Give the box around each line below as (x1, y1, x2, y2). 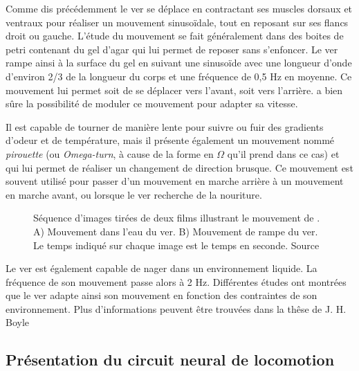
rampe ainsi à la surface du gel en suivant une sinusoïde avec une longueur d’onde (6, 55, 352, 70)
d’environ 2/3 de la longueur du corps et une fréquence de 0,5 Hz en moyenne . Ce (6, 69, 352, 83)
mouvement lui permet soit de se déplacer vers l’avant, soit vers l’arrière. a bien (6, 82, 343, 97)
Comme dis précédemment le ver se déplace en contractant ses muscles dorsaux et (6, 1, 353, 15)
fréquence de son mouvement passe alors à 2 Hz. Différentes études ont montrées (6, 274, 347, 289)
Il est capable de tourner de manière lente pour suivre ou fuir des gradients (6, 119, 324, 134)
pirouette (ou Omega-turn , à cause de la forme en (6, 146, 214, 161)
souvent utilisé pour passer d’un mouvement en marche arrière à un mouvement (6, 174, 344, 188)
